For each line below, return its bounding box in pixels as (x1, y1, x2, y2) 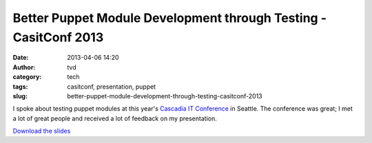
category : (12, 73, 42, 81)
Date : (12, 54, 29, 62)
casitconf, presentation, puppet (67, 82, 156, 91)
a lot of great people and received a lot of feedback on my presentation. (12, 114, 217, 122)
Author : (12, 63, 36, 71)
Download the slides (12, 127, 71, 135)
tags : (12, 82, 28, 91)
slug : (12, 91, 28, 100)
